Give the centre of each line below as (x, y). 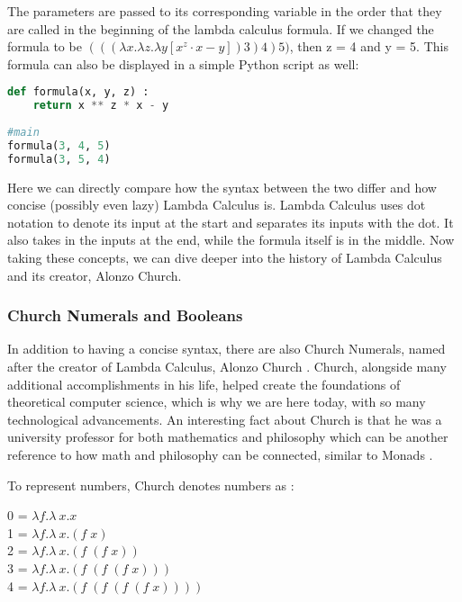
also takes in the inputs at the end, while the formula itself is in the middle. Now (231, 240)
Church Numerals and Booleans (125, 315)
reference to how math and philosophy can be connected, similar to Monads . (220, 454)
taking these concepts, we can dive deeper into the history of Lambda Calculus (225, 257)
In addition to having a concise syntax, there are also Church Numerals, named (226, 349)
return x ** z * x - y (101, 106)
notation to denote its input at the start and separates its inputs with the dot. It (231, 222)
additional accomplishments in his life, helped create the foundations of (204, 384)
